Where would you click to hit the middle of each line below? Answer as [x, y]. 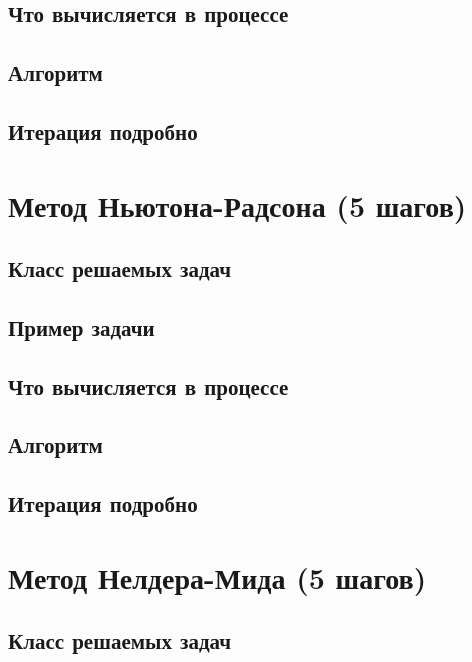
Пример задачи [81, 326]
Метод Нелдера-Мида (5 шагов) [217, 576]
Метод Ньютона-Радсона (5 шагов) [237, 204]
